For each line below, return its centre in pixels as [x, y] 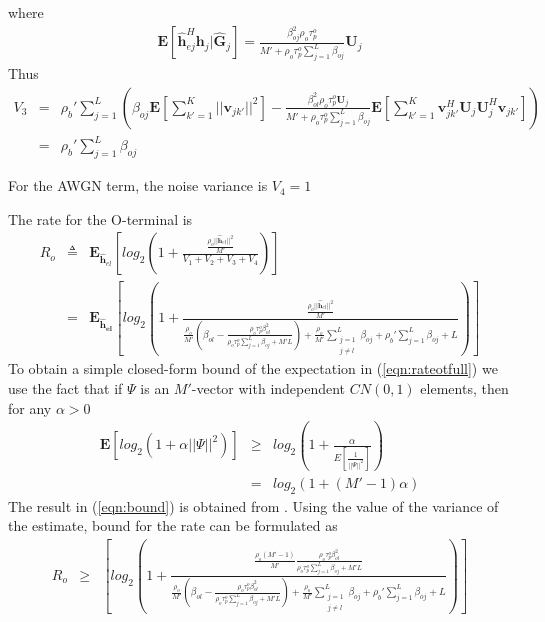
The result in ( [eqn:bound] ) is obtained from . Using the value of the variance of [253, 505]
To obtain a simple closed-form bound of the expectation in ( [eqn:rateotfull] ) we [253, 368]
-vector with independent [268, 387]
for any [30, 407]
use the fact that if [65, 387]
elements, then [464, 387]
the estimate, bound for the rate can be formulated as [173, 525]
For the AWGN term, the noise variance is [138, 185]
